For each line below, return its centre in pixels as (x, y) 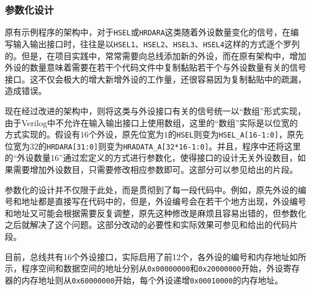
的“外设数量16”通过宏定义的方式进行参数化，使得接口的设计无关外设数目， (151, 158)
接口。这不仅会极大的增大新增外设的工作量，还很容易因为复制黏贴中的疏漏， (155, 79)
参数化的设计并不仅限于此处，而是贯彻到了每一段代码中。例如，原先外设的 (151, 189)
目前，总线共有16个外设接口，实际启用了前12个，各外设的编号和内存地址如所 (155, 256)
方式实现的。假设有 (42, 134)
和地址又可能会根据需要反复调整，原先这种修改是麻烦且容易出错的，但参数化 (155, 213)
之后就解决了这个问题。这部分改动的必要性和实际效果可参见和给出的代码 (147, 225)
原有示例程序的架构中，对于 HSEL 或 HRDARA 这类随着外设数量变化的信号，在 (148, 32)
